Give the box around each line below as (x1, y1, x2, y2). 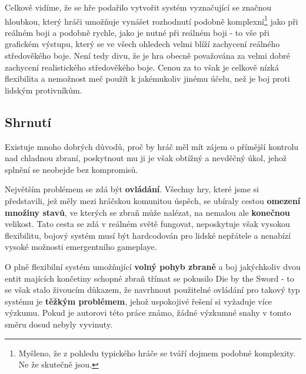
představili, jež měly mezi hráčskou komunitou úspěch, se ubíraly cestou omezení (5, 194, 301, 206)
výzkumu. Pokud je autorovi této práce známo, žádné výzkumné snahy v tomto (5, 306, 291, 319)
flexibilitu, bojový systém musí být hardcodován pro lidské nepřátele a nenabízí (5, 229, 291, 241)
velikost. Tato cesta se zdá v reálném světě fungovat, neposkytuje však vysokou (5, 218, 290, 230)
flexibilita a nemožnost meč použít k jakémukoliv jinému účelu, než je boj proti (5, 72, 290, 85)
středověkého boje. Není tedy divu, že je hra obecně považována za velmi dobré (5, 49, 290, 62)
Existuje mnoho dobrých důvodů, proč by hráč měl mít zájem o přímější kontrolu (5, 140, 299, 152)
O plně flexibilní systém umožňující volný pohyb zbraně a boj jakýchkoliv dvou (5, 260, 301, 272)
